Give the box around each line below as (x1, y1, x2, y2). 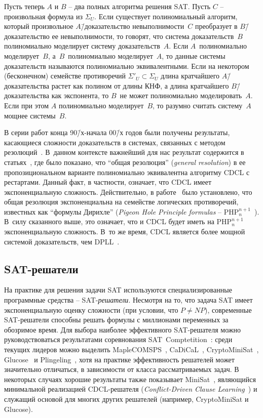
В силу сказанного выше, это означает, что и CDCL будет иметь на (4, 216, 214, 227)
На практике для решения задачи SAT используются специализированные (4, 284, 232, 295)
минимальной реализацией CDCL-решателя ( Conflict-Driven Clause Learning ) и (4, 384, 257, 394)
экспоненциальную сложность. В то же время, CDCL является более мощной (4, 226, 245, 237)
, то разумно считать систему (153, 100, 243, 110)
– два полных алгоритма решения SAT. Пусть (68, 1, 211, 11)
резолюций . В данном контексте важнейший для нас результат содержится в (4, 147, 244, 157)
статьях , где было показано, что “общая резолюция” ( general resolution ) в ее (4, 156, 246, 167)
